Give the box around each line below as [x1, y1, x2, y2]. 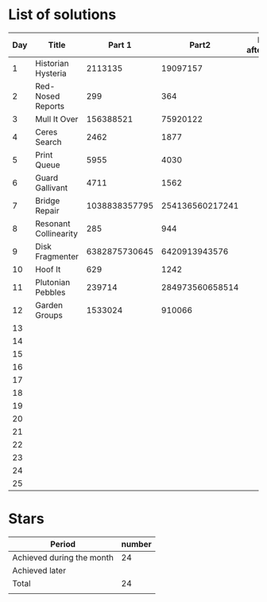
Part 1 [108, 39, 133, 50]
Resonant [35, 217, 71, 229]
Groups [35, 309, 64, 320]
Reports [35, 100, 65, 111]
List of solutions [8, 6, 117, 24]
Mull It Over [35, 113, 79, 124]
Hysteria [35, 68, 68, 79]
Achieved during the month [12, 552, 114, 563]
